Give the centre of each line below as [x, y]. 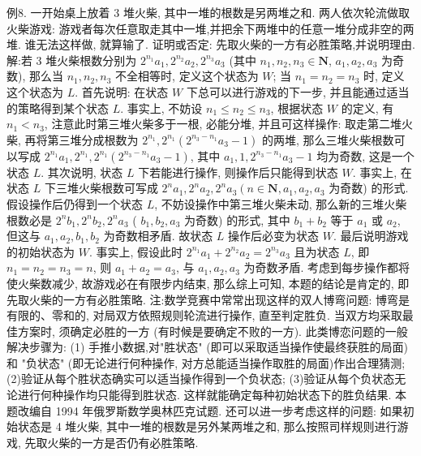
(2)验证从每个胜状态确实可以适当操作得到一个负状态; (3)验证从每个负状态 [201, 379]
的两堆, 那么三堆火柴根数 [328, 139]
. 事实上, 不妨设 [161, 108]
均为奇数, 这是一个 [365, 155]
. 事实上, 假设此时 [135, 251]
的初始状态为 [41, 251]
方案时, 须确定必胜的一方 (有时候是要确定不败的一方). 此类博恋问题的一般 [213, 331]
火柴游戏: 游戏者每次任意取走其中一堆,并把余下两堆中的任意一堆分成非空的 [205, 28]
